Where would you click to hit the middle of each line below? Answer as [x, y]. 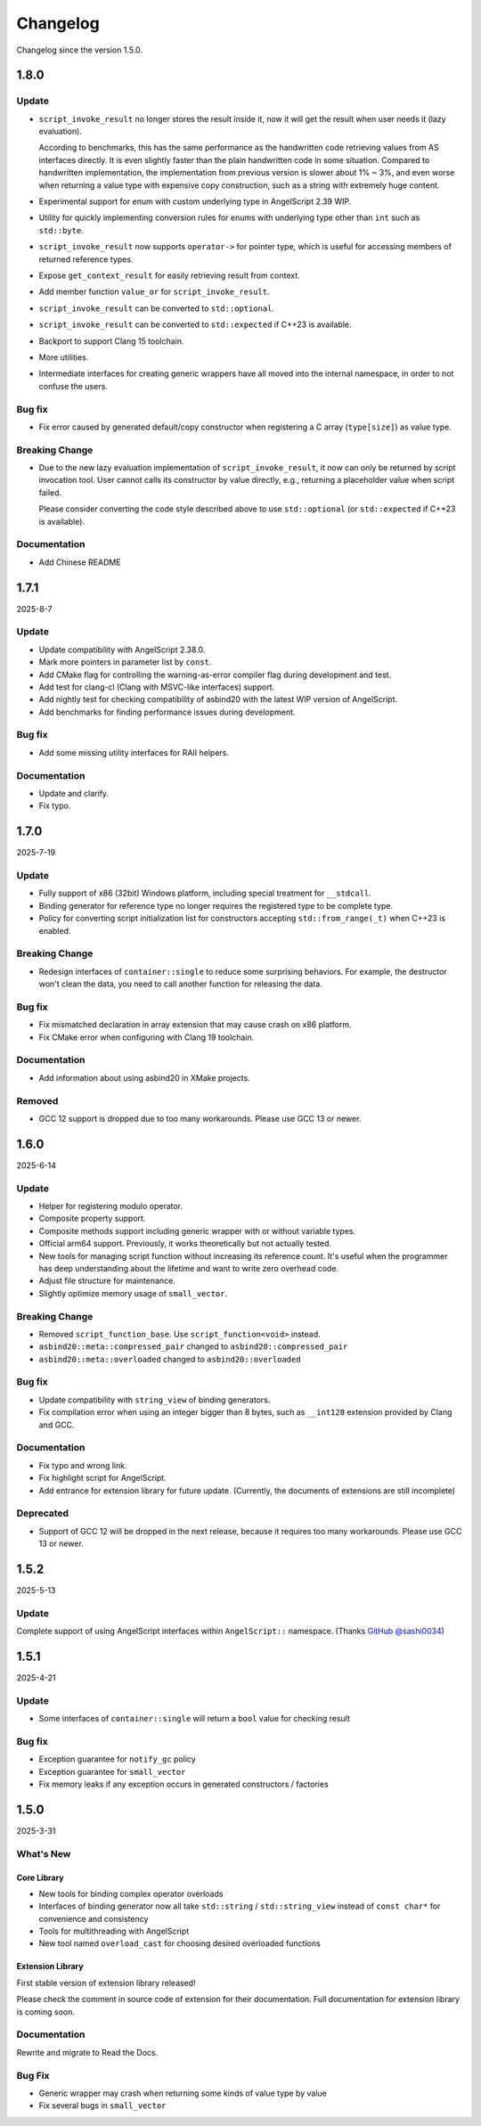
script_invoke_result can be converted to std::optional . [157, 308]
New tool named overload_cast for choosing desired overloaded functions [179, 1943]
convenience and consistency [94, 1918]
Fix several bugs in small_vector [102, 2106]
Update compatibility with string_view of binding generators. [155, 1400]
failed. [50, 492]
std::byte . [61, 230]
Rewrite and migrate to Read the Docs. [87, 2052]
